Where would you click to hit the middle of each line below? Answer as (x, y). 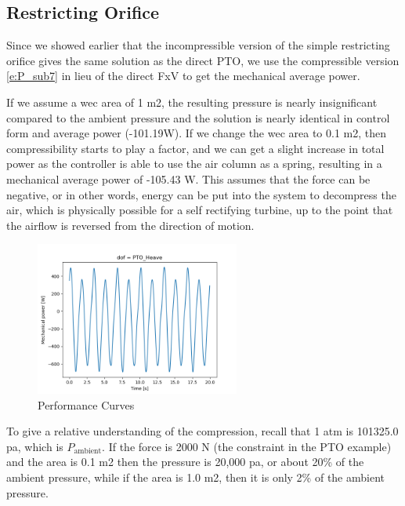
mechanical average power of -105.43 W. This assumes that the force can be (188, 178)
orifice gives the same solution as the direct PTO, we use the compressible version (203, 60)
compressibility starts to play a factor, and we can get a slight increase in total (195, 148)
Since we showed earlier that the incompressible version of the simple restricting (198, 45)
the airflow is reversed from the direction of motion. (130, 225)
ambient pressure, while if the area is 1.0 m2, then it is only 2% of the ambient (195, 477)
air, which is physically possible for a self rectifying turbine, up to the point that (200, 210)
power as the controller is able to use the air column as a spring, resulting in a (194, 164)
